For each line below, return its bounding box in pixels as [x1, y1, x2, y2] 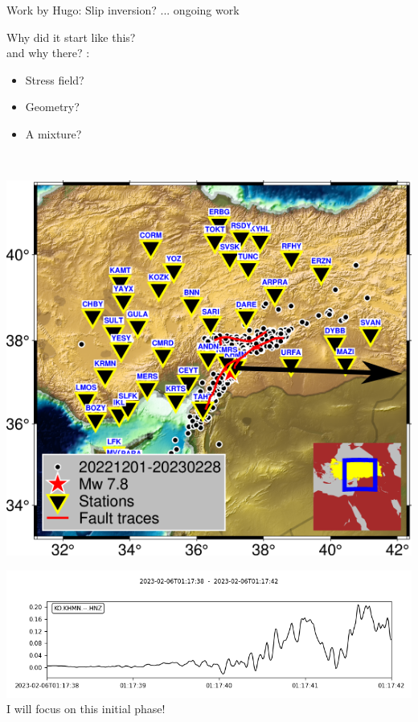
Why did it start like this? [6, 28, 136, 45]
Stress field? [25, 71, 84, 88]
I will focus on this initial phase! [6, 700, 166, 717]
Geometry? [25, 98, 80, 115]
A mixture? [25, 125, 82, 142]
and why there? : [6, 44, 90, 61]
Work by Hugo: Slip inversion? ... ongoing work [6, 2, 240, 18]
